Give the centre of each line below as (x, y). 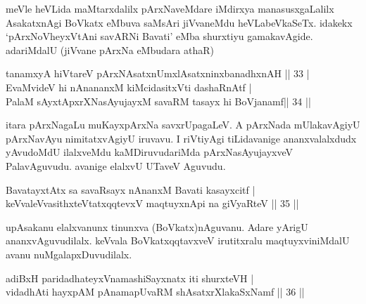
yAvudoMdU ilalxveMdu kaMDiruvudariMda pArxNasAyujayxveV (150, 152)
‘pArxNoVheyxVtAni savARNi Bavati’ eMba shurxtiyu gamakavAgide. (159, 36)
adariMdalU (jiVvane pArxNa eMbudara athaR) (110, 49)
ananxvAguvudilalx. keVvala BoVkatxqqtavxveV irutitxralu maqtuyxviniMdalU (178, 240)
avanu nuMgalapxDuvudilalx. (69, 254)
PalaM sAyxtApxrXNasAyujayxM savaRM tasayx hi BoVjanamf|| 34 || (158, 101)
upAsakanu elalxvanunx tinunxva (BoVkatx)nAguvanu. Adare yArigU (157, 226)
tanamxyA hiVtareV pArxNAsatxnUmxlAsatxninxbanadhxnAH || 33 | (158, 73)
